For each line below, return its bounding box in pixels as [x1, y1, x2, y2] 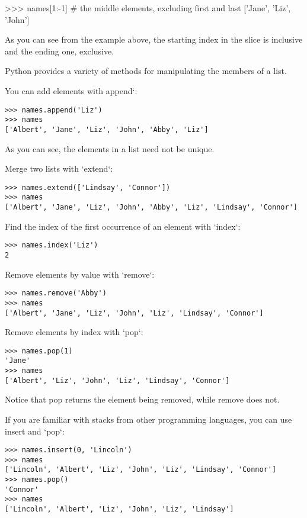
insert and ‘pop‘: [5, 424, 65, 437]
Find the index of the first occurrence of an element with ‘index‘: [5, 220, 241, 232]
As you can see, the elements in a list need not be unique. [5, 142, 215, 155]
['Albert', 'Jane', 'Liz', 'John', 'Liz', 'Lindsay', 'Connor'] [5, 308, 264, 317]
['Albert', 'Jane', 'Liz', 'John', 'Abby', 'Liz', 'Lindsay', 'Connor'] [5, 203, 298, 212]
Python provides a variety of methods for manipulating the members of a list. [5, 65, 287, 77]
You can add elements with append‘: [5, 84, 137, 96]
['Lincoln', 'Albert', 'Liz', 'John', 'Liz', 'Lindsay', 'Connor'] [5, 465, 277, 474]
